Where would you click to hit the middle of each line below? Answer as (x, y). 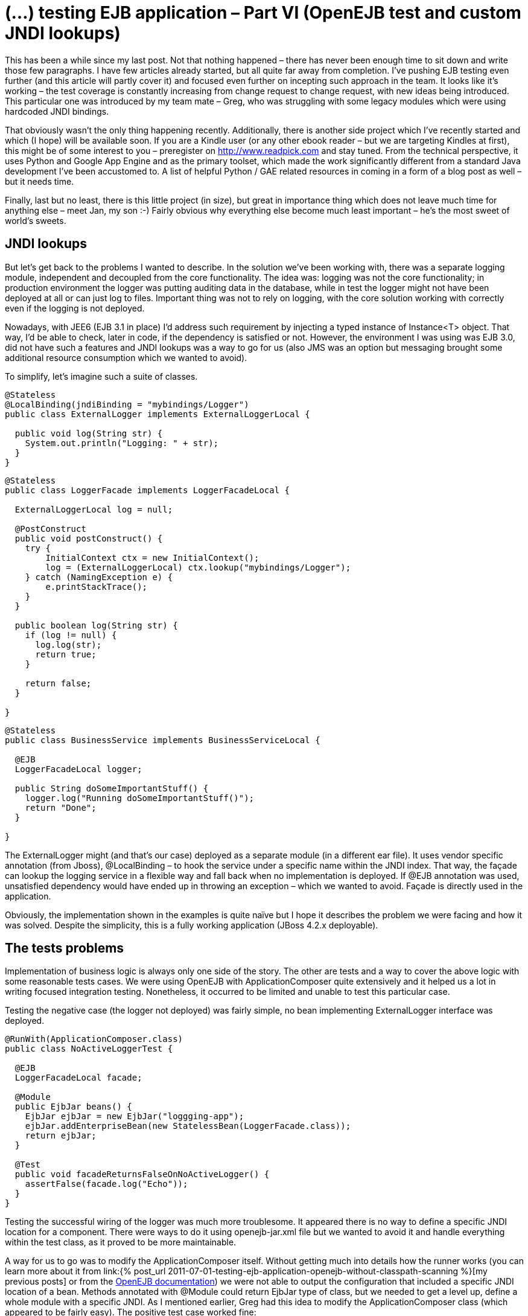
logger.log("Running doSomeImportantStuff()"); (140, 798)
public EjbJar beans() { (73, 1107)
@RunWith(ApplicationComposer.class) (94, 1039)
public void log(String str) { (89, 433)
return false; (58, 683)
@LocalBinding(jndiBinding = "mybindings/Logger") (127, 404)
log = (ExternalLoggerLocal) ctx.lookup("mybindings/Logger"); (198, 567)
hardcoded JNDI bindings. (57, 111)
